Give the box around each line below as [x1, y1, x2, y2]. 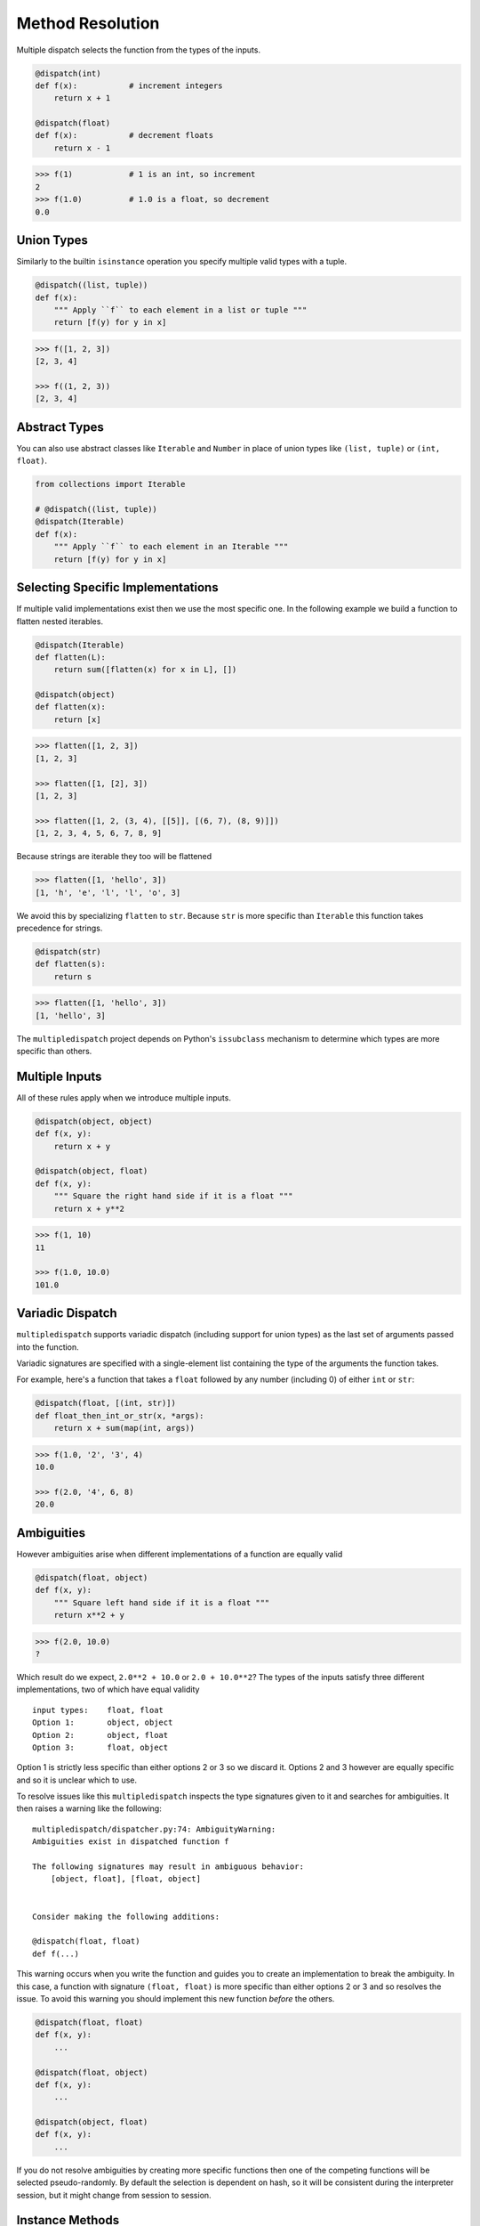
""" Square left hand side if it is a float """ [53, 1597, 270, 1607]
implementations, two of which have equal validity [16, 1684, 200, 1695]
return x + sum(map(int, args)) [53, 1423, 196, 1434]
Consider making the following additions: [32, 1911, 220, 1921]
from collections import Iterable [35, 479, 186, 490]
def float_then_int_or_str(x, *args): [35, 1410, 204, 1420]
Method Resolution [16, 13, 160, 33]
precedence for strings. [16, 922, 103, 933]
